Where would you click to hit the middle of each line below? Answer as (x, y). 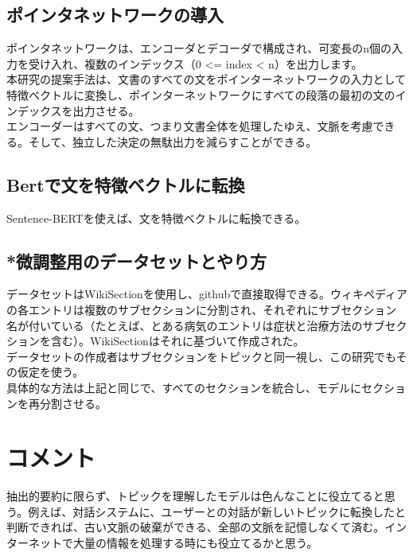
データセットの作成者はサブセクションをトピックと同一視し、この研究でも (201, 356)
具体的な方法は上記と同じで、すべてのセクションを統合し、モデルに (184, 387)
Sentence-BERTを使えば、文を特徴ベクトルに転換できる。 (156, 218)
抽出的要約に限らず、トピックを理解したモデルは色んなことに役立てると (195, 496)
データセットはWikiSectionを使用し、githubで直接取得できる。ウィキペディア (207, 294)
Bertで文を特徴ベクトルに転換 (126, 184)
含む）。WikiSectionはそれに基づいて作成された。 (177, 341)
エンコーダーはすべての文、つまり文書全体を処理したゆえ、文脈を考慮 (190, 126)
